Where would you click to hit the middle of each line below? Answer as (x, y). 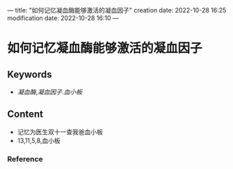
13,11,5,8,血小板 (39, 140)
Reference (25, 159)
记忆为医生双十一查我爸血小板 (60, 131)
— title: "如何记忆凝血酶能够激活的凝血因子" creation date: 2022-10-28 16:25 (117, 10)
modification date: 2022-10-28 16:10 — (63, 18)
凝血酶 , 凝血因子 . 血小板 (49, 92)
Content (25, 114)
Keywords (30, 74)
